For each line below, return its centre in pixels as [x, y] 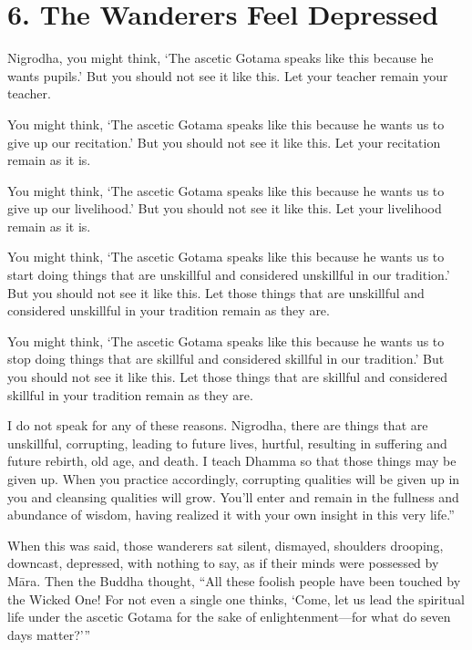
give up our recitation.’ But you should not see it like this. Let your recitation [224, 142]
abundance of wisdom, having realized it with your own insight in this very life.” [231, 515]
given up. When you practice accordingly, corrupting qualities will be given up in [234, 479]
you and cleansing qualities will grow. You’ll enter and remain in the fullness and [233, 496]
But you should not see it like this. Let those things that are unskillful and [216, 292]
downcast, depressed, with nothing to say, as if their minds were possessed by [223, 563]
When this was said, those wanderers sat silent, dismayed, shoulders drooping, [226, 545]
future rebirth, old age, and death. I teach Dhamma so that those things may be [232, 461]
